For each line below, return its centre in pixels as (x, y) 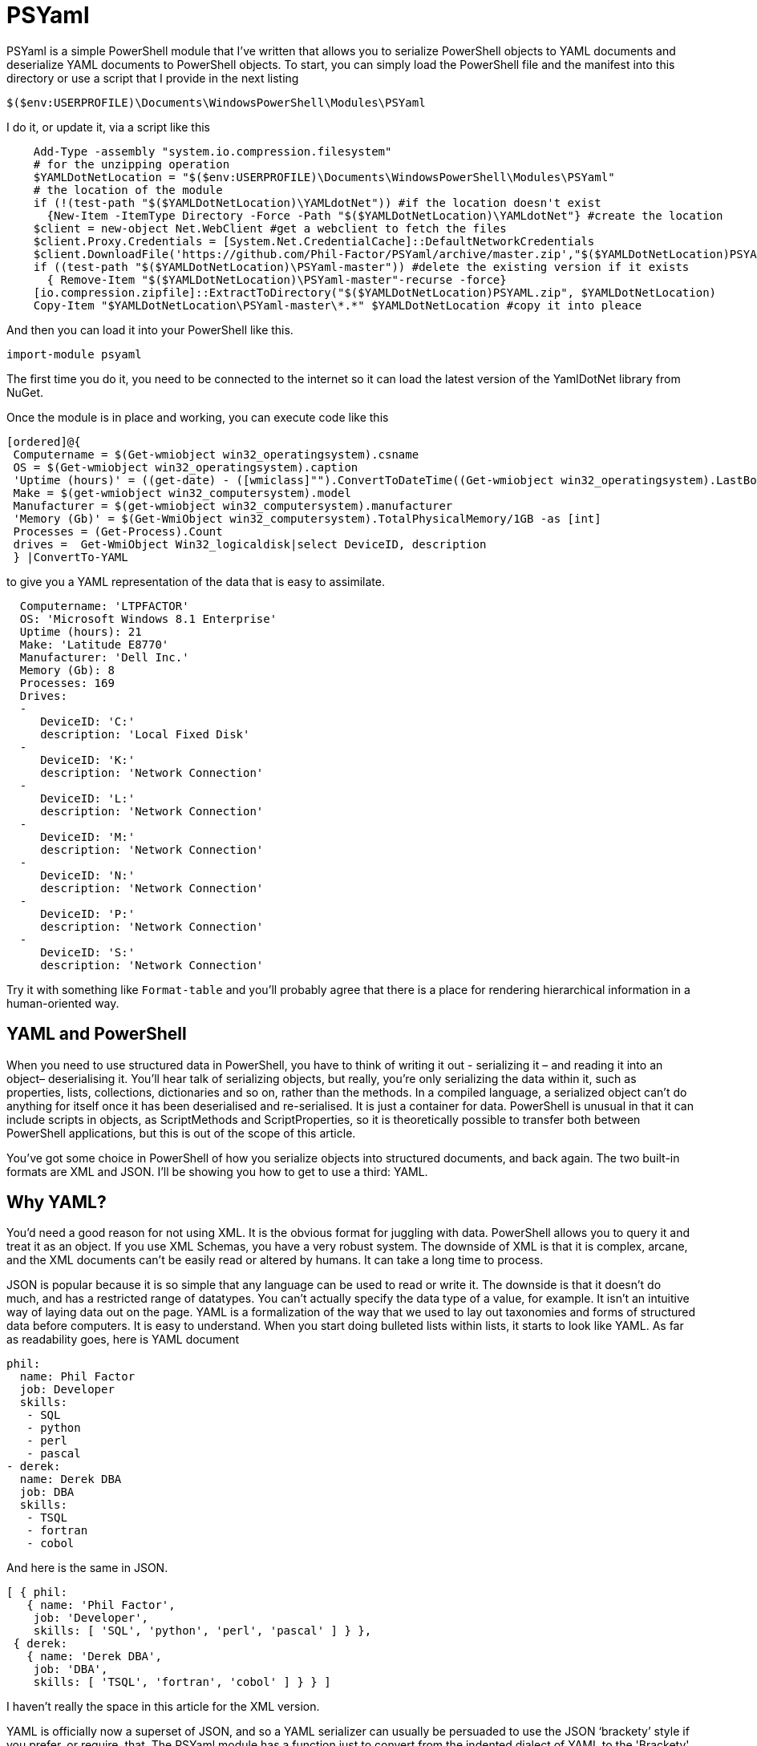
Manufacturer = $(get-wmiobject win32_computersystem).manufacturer (233, 505)
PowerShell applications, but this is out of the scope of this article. (181, 1133)
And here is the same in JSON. (87, 1568)
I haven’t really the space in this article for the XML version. (163, 1707)
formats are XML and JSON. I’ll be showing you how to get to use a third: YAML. (217, 1171)
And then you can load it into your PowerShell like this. (150, 329)
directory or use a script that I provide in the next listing (153, 78)
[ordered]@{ (44, 441)
